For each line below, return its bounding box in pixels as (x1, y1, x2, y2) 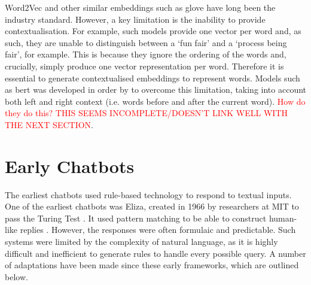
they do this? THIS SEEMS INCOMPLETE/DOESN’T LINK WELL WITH (5, 107, 288, 119)
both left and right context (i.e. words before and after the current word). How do (5, 95, 306, 107)
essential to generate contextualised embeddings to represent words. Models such (5, 71, 300, 84)
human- (269, 211, 297, 224)
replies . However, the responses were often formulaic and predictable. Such (20, 223, 296, 236)
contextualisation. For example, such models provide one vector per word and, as (5, 25, 301, 37)
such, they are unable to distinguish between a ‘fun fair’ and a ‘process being (5, 36, 287, 48)
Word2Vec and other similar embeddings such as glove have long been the (5, 1, 276, 13)
